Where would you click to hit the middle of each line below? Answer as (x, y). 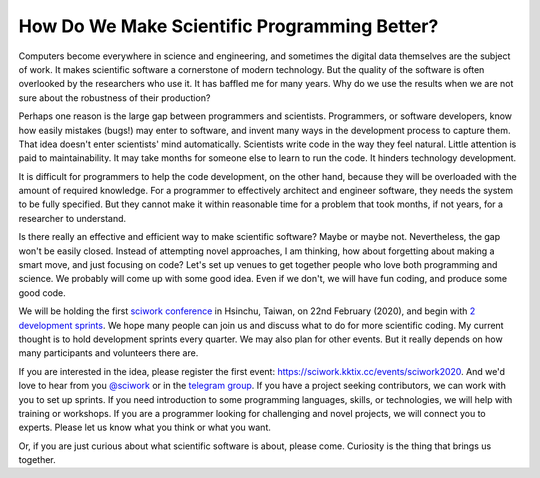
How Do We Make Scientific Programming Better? (228, 26)
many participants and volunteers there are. (108, 353)
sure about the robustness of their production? (114, 97)
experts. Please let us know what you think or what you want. (145, 427)
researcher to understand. (72, 218)
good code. (42, 292)
